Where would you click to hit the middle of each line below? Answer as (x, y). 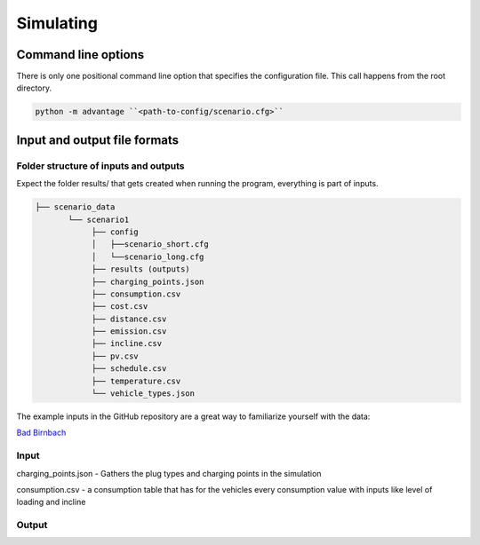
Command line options (80, 55)
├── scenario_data (75, 207)
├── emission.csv (129, 332)
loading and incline (51, 502)
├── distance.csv (129, 319)
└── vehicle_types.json (143, 394)
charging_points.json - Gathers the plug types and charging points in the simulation (169, 473)
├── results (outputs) (140, 269)
